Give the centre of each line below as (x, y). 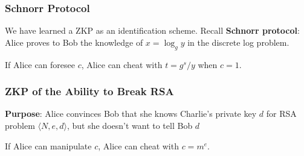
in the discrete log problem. (238, 42)
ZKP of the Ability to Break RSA (89, 91)
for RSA (281, 114)
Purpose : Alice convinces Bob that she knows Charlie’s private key (131, 114)
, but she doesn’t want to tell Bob (130, 126)
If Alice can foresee (40, 64)
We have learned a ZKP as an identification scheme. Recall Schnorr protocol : (152, 30)
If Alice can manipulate (48, 145)
